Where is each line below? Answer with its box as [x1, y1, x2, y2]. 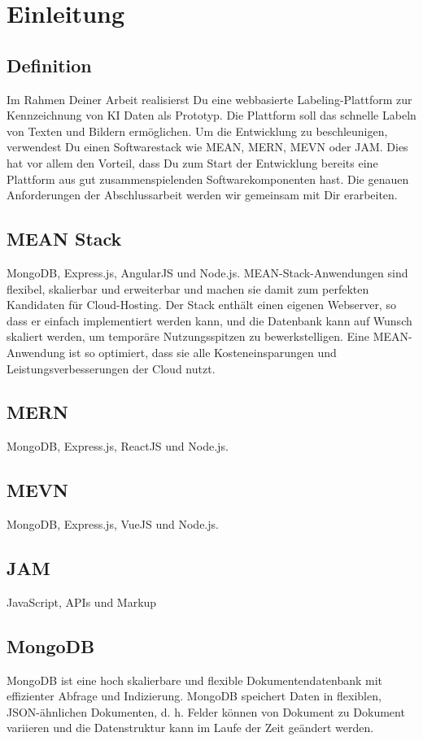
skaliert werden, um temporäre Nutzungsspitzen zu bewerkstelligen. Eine [7, 328, 369, 345]
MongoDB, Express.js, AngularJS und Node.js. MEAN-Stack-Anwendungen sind [7, 264, 408, 281]
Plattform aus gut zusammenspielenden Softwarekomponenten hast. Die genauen [7, 170, 409, 187]
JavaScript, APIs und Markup [7, 593, 157, 610]
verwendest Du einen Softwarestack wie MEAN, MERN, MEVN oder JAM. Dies [7, 138, 408, 155]
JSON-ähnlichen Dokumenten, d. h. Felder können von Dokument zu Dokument [7, 703, 405, 720]
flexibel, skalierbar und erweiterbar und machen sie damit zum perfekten [7, 280, 369, 297]
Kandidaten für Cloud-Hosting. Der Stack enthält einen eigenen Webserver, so [7, 296, 396, 313]
